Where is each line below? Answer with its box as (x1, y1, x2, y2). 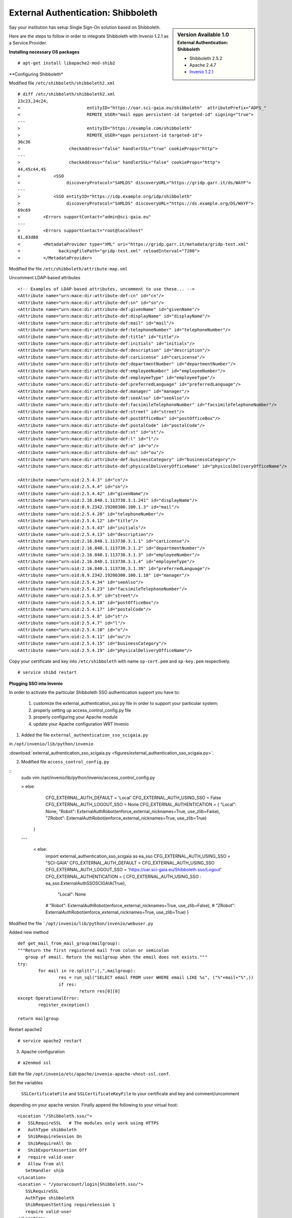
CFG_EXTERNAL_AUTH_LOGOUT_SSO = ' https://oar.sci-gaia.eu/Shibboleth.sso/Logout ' (45, 867, 222, 873)
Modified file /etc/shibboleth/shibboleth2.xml (9, 80, 115, 86)
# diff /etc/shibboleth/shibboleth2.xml (18, 92, 115, 97)
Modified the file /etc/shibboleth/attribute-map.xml (9, 266, 128, 272)
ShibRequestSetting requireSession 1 (25, 1202, 115, 1208)
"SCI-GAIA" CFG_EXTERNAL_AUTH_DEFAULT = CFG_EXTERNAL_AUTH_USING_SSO (45, 860, 215, 866)
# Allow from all (18, 1161, 64, 1166)
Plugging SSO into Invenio (9, 680, 63, 686)
